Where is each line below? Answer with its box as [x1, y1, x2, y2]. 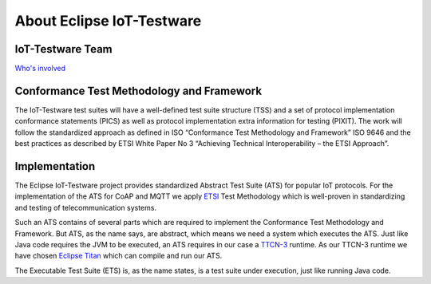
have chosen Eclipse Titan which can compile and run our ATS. [14, 251, 223, 261]
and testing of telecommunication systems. [14, 203, 157, 212]
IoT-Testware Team [14, 42, 113, 56]
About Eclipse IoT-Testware [14, 12, 202, 30]
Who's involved [14, 64, 66, 73]
